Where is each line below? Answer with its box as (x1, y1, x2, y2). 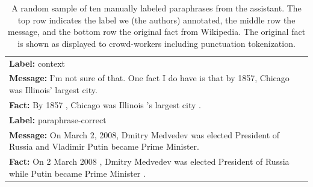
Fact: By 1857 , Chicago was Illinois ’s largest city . (9, 98, 201, 111)
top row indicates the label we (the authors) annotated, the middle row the (17, 13, 296, 26)
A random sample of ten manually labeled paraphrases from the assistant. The (11, 2, 302, 14)
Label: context (9, 57, 65, 69)
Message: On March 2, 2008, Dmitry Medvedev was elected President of (9, 128, 280, 141)
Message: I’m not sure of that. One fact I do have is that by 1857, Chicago (9, 72, 290, 84)
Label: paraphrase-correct (9, 113, 107, 126)
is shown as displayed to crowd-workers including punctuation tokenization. (17, 37, 296, 49)
